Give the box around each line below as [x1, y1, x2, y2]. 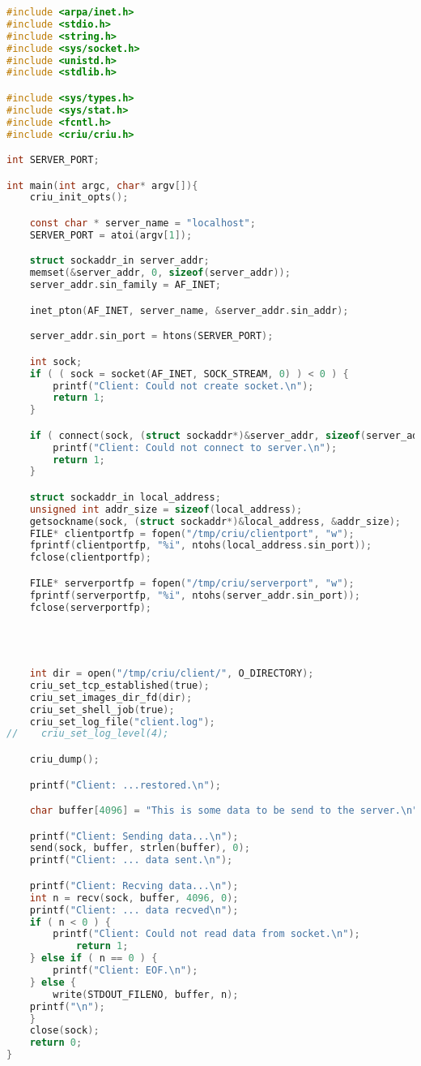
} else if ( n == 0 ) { [29, 952, 158, 965]
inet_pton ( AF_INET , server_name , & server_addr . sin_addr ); [29, 304, 349, 316]
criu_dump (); [29, 754, 100, 765]
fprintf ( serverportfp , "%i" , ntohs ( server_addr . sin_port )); [29, 589, 360, 601]
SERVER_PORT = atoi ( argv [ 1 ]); [29, 229, 193, 241]
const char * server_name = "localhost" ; [29, 217, 256, 229]
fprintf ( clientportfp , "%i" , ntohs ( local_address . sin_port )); [29, 539, 372, 552]
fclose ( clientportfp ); [29, 552, 151, 564]
